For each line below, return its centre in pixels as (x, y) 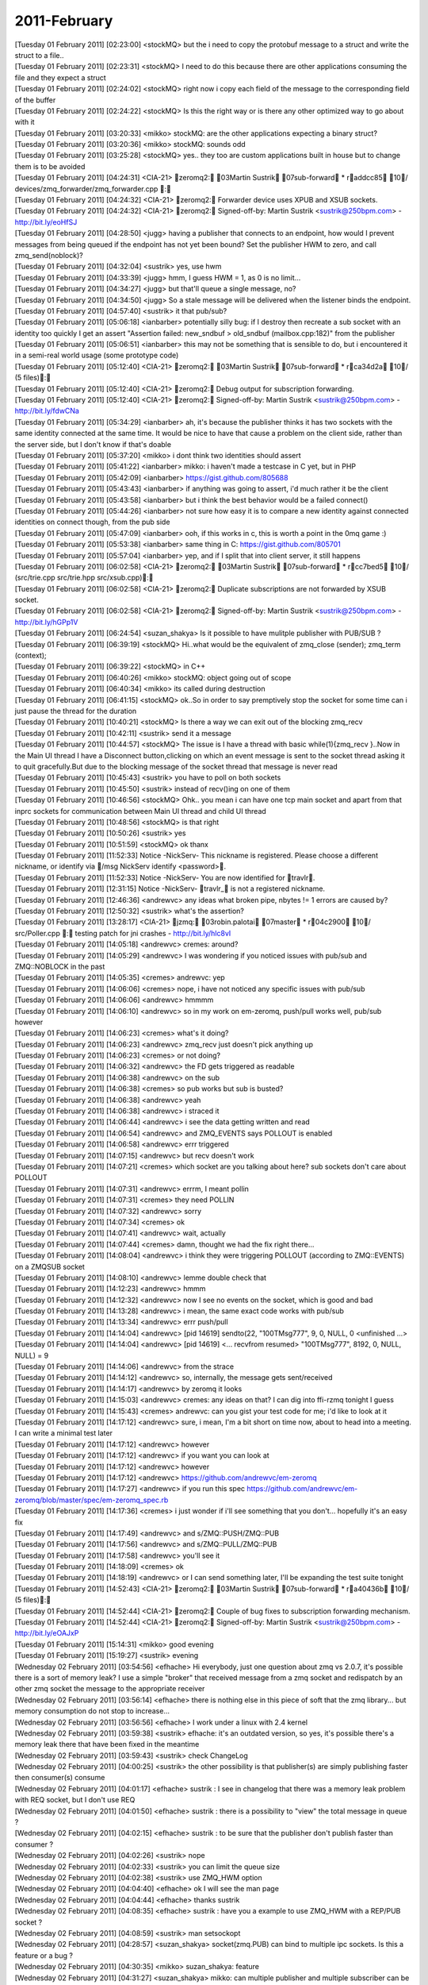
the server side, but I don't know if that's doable (93, 444)
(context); (31, 656)
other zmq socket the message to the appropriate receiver (110, 1689)
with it (25, 122)
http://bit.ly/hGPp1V (46, 622)
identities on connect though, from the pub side (92, 522)
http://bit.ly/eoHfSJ (46, 222)
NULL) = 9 (32, 1355)
